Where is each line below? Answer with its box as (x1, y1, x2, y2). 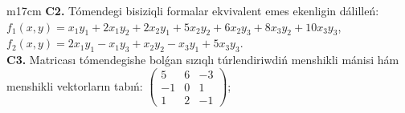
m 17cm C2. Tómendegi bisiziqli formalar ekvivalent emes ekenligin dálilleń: (6, 2, 379, 18)
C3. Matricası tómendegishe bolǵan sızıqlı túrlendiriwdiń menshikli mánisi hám (6, 51, 399, 68)
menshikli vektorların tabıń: (6, 77, 143, 94)
